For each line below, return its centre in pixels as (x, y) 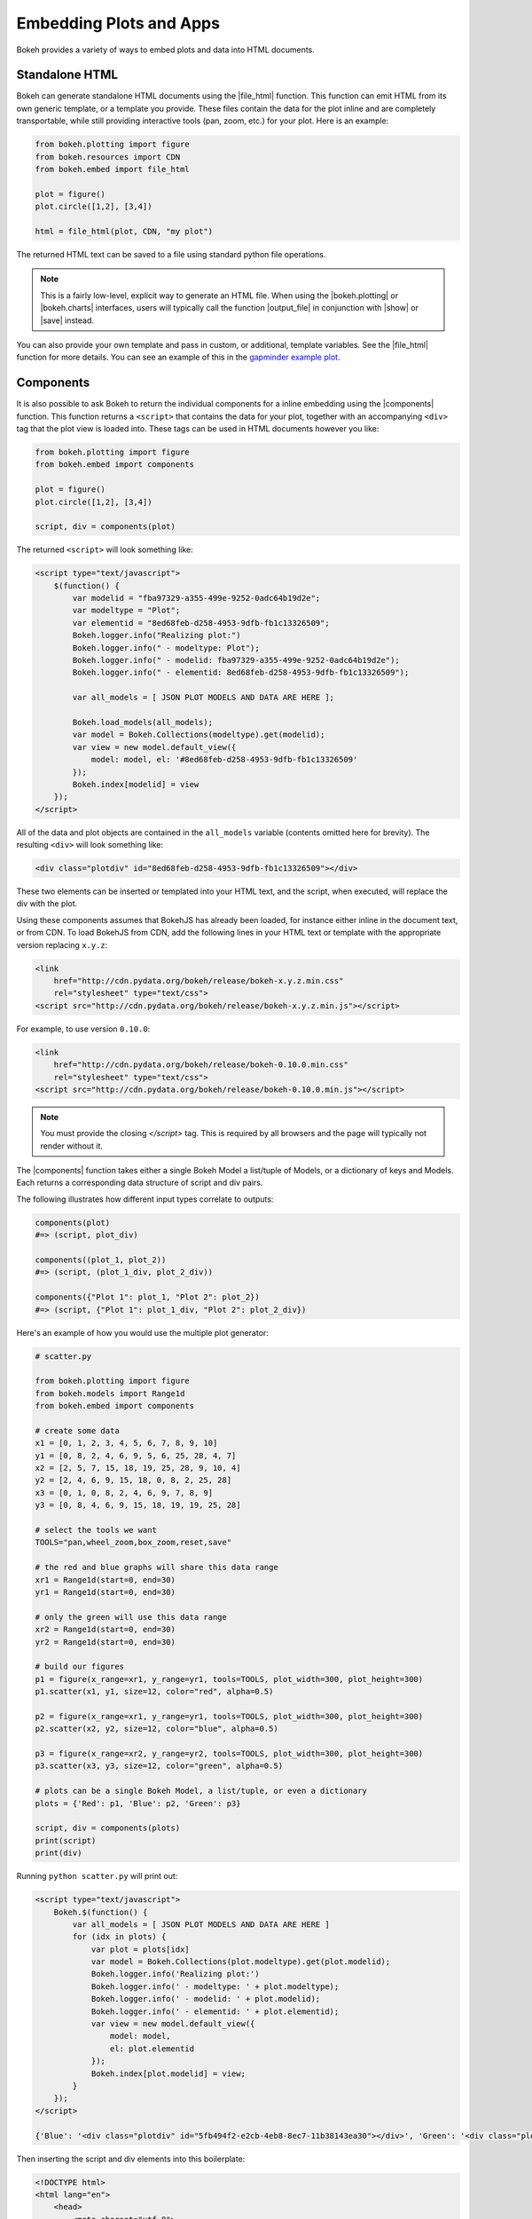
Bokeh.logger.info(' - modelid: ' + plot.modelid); (206, 1999)
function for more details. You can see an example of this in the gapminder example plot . (178, 357)
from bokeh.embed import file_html (112, 169)
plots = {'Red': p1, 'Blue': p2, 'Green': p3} (138, 1803)
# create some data (77, 1430)
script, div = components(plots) (108, 1828)
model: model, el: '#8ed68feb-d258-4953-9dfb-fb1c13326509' (224, 760)
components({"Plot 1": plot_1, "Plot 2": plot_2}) (148, 1297)
